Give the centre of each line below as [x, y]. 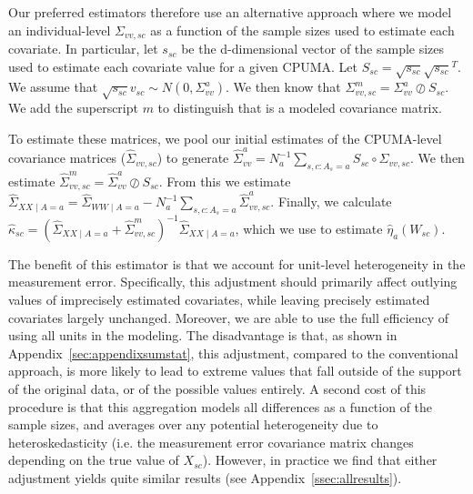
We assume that [53, 87]
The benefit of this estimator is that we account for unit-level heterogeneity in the [237, 263]
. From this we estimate [225, 181]
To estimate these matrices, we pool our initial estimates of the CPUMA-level [225, 138]
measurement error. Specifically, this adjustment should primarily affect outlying [233, 282]
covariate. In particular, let [83, 49]
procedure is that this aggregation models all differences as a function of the [221, 406]
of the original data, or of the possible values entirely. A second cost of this [217, 389]
